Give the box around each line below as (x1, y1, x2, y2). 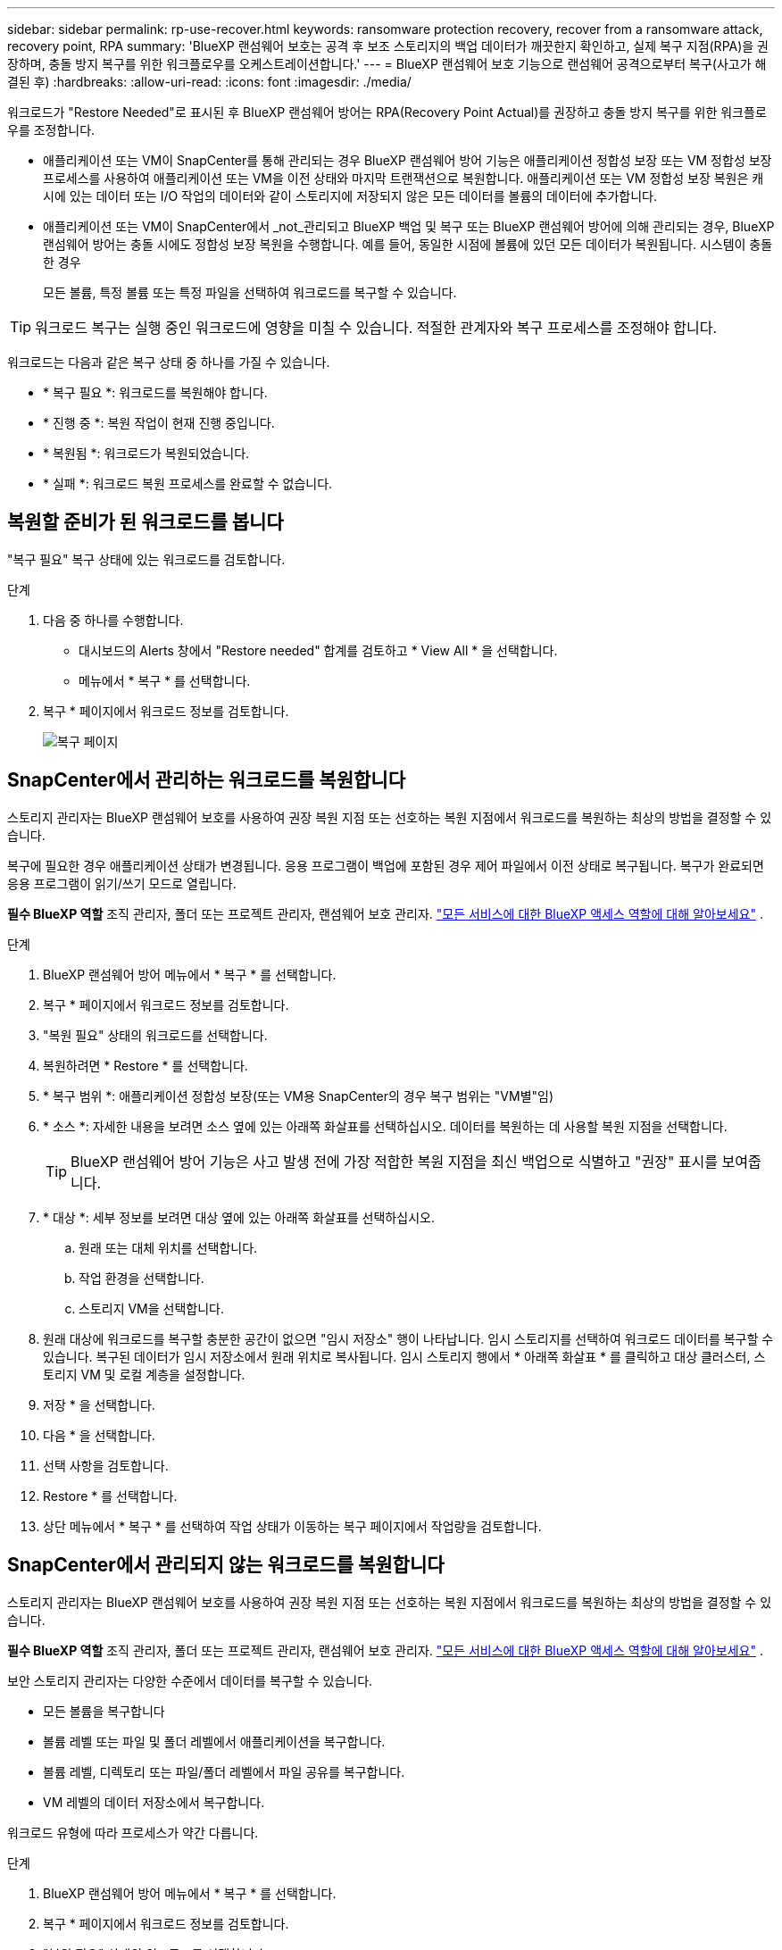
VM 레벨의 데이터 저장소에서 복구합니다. (43, 1794, 265, 1810)
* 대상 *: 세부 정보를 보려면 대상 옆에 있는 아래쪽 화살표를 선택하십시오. (43, 1209, 435, 1225)
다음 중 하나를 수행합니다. (43, 612, 184, 628)
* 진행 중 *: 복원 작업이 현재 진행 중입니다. (43, 415, 275, 430)
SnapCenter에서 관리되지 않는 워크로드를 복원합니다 (7, 1554, 445, 1577)
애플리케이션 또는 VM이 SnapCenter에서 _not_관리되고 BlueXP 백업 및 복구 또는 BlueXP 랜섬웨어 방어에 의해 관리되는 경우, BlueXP (43, 219, 775, 234)
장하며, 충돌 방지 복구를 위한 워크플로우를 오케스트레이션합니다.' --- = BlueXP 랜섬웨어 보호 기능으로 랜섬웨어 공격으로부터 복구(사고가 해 (7, 56, 767, 71)
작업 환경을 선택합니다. (79, 1270, 204, 1286)
